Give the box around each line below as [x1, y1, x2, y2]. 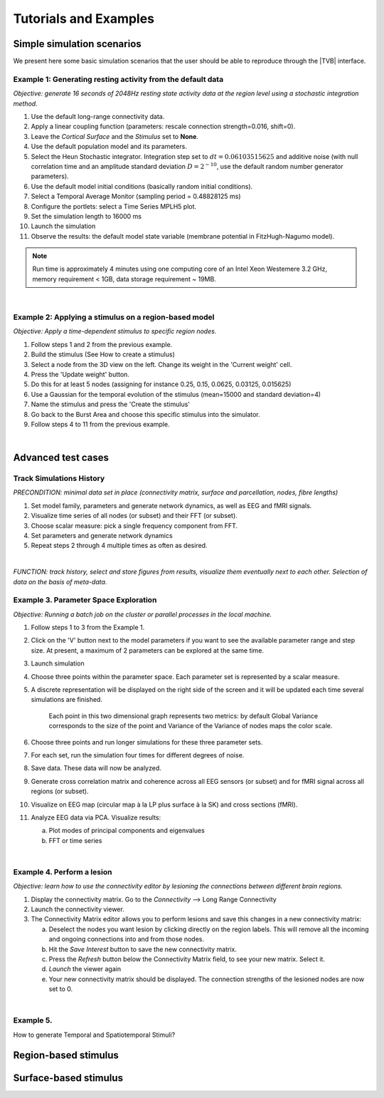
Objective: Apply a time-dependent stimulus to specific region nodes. [13, 327, 217, 336]
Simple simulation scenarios [13, 38, 142, 50]
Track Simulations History [13, 474, 105, 484]
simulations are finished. [31, 695, 103, 704]
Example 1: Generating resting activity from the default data [13, 74, 224, 84]
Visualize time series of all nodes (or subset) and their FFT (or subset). [31, 512, 238, 520]
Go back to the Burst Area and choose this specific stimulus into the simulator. [31, 410, 261, 418]
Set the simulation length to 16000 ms [31, 212, 142, 220]
